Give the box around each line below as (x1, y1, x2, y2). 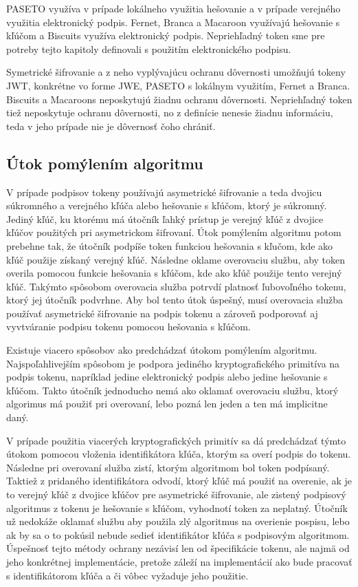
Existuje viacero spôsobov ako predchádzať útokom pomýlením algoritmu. (6, 343, 317, 357)
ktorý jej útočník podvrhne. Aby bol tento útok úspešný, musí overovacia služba (6, 292, 344, 307)
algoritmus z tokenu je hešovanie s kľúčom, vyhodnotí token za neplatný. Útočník (6, 500, 348, 515)
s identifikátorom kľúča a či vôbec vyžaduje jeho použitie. (6, 568, 249, 582)
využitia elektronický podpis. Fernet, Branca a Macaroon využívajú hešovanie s (6, 14, 340, 29)
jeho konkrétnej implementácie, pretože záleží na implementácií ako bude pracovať (6, 554, 353, 568)
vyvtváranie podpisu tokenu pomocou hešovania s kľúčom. (6, 319, 251, 334)
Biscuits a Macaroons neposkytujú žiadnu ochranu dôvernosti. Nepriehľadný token (6, 92, 353, 106)
